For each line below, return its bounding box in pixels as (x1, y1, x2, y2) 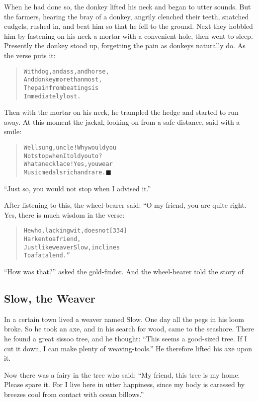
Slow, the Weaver (4, 290, 95, 306)
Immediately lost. (23, 92, 81, 100)
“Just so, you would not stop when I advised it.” (4, 183, 151, 193)
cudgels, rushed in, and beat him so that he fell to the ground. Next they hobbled (4, 21, 253, 31)
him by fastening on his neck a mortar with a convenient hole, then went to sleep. (4, 30, 253, 41)
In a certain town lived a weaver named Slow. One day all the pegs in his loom (4, 314, 244, 324)
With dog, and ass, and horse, (23, 68, 109, 75)
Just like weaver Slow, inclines (23, 243, 120, 251)
